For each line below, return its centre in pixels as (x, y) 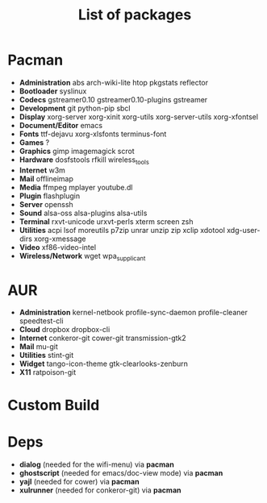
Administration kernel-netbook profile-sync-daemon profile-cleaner (133, 313)
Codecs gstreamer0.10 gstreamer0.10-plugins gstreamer (113, 99)
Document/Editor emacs (60, 125)
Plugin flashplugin (50, 196)
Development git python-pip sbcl (75, 108)
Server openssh (46, 204)
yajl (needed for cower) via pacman (79, 481)
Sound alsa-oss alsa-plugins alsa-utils (83, 213)
